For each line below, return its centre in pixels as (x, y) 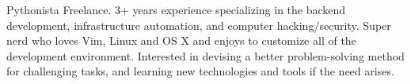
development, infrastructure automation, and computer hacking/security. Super (199, 25)
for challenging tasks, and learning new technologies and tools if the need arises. (200, 71)
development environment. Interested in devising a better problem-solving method (205, 55)
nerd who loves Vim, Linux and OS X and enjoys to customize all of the (181, 40)
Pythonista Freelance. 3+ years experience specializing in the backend (176, 9)
